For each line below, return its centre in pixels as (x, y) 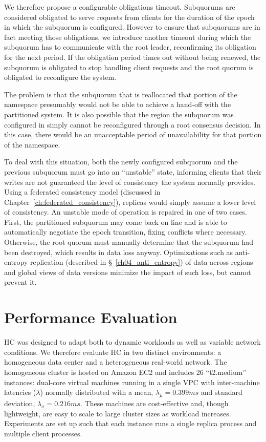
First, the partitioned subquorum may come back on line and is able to (116, 222)
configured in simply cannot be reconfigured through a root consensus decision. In (132, 124)
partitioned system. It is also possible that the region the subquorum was (119, 114)
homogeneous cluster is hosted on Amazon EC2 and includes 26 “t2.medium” (125, 372)
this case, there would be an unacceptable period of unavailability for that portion (133, 134)
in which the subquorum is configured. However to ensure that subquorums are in (132, 27)
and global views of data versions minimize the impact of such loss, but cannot (128, 272)
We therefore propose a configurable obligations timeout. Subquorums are (120, 7)
